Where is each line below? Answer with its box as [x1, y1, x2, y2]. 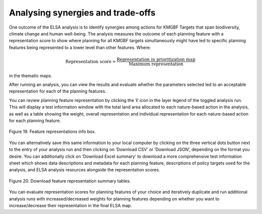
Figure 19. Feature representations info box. [9, 129, 96, 134]
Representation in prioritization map [116, 56, 196, 62]
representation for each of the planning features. [9, 88, 107, 94]
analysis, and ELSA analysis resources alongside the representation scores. [9, 167, 160, 173]
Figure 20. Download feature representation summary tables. [9, 178, 131, 184]
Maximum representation [129, 61, 184, 66]
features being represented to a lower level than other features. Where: [9, 44, 151, 50]
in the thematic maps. [9, 73, 52, 79]
